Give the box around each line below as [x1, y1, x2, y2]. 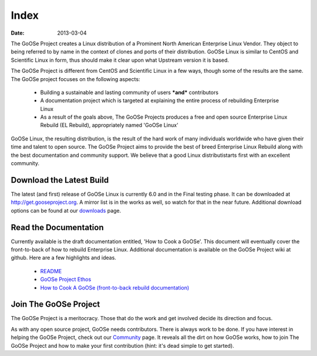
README [40, 267, 62, 274]
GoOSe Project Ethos [40, 276, 92, 283]
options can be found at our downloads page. [11, 207, 122, 214]
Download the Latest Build [11, 175, 109, 185]
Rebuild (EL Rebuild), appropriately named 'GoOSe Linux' [40, 122, 178, 129]
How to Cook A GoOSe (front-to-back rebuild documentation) [40, 284, 190, 291]
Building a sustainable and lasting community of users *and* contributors [40, 89, 219, 96]
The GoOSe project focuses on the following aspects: [11, 75, 140, 82]
